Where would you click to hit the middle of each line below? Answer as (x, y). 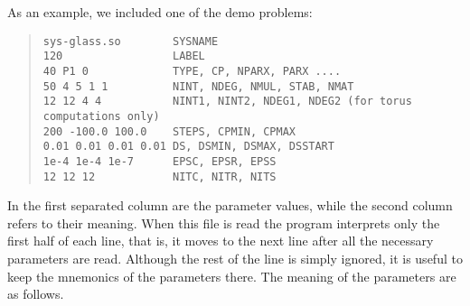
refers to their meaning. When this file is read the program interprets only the (224, 223)
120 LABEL (124, 56)
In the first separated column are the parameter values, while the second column (230, 205)
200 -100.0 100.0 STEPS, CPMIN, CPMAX (169, 131)
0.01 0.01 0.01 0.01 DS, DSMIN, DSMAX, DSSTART (188, 147)
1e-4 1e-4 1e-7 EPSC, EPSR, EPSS (160, 161)
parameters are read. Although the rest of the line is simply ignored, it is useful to (235, 258)
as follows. (36, 294)
